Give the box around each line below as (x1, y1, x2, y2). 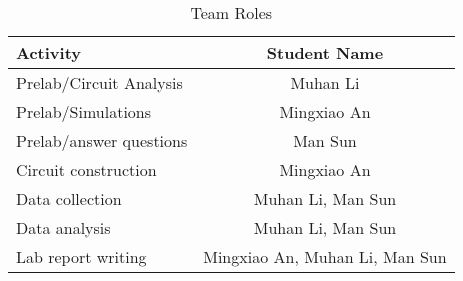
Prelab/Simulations (16, 100, 152, 123)
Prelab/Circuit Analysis (16, 71, 183, 94)
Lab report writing (16, 245, 147, 268)
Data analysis (16, 216, 111, 239)
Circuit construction (16, 158, 157, 181)
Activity (16, 41, 81, 64)
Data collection (16, 187, 122, 210)
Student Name (266, 41, 384, 64)
